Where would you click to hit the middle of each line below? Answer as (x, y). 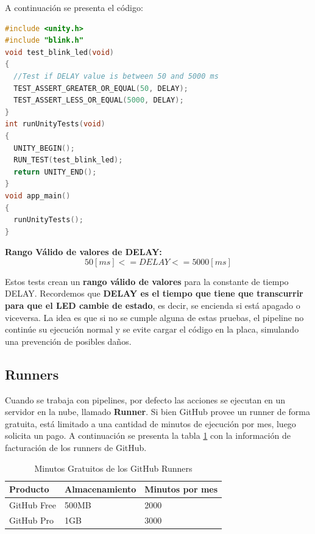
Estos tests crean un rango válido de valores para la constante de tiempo (147, 281)
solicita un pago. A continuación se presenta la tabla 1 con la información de (148, 435)
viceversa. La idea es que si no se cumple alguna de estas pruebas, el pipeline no (154, 317)
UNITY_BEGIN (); (44, 148)
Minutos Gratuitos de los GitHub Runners (113, 468)
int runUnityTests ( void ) (55, 124)
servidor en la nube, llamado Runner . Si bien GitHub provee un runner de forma (157, 412)
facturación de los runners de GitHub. (76, 448)
